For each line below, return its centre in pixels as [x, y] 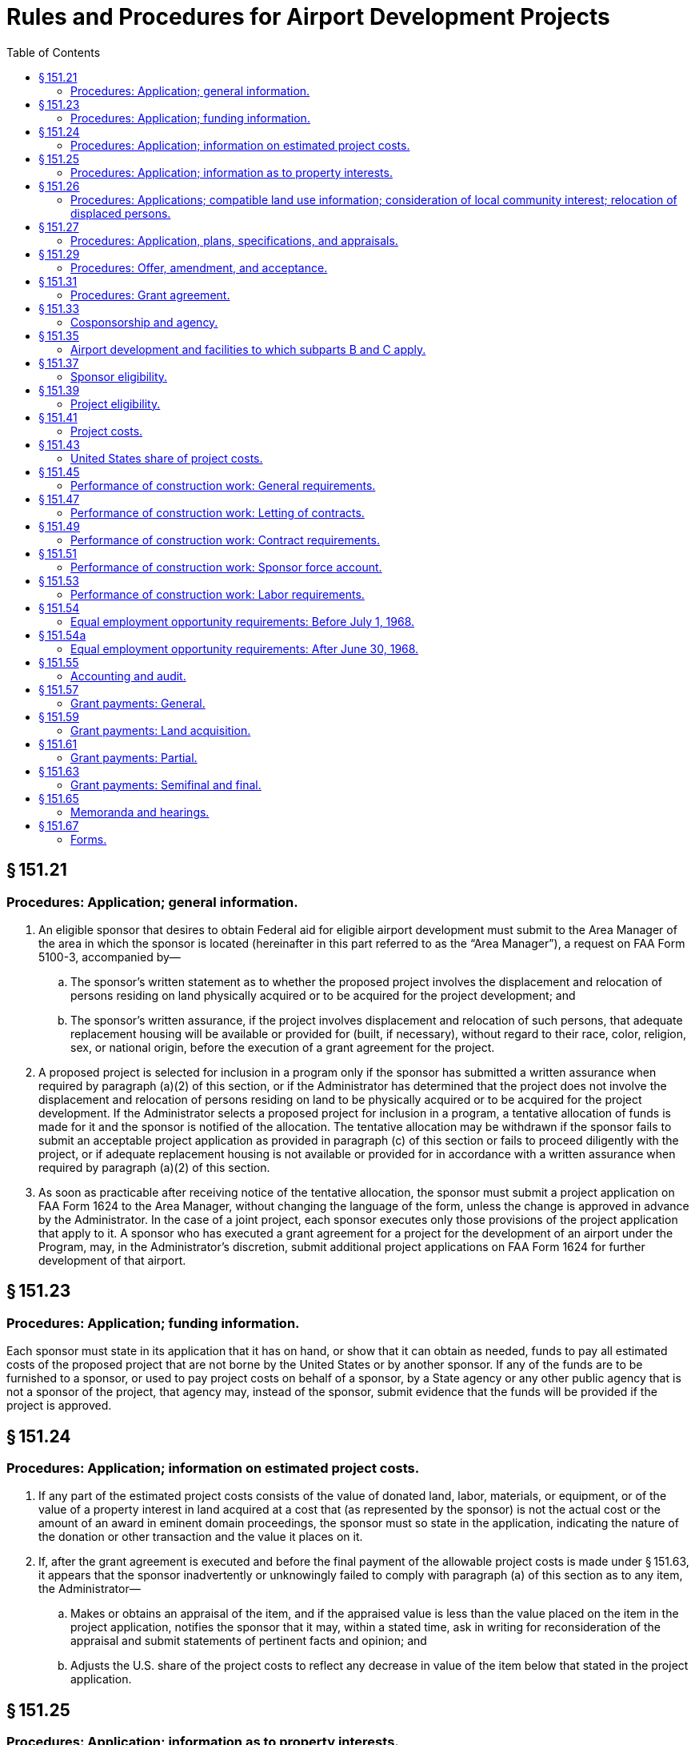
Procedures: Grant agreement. [150, 295]
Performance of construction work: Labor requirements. [218, 594]
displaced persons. [121, 213]
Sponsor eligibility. [119, 376]
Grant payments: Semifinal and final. [166, 784]
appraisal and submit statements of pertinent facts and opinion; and [249, 1641]
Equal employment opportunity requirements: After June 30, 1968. [245, 648]
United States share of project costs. [167, 458]
